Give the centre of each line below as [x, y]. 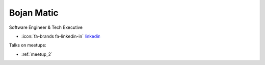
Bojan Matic [34, 13]
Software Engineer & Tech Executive [46, 27]
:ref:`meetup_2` [37, 54]
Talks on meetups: [28, 45]
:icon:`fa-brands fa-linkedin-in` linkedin [61, 36]
